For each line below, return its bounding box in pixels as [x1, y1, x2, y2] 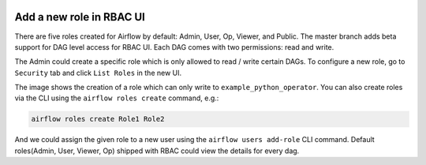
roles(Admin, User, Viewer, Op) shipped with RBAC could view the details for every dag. [14, 146, 300, 156]
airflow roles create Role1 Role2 [31, 114, 165, 124]
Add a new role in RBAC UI [14, 10, 146, 24]
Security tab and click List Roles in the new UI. [14, 68, 182, 77]
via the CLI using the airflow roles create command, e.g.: [14, 93, 219, 103]
